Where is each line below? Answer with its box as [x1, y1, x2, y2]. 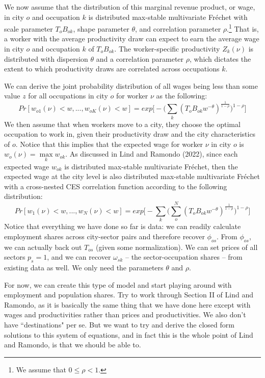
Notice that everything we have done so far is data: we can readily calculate [4, 221, 241, 232]
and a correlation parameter [96, 53, 184, 64]
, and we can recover [47, 251, 111, 262]
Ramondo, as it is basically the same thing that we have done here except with [4, 299, 251, 310]
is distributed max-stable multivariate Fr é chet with [88, 11, 248, 22]
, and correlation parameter [135, 23, 221, 34]
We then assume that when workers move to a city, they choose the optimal [4, 118, 241, 129]
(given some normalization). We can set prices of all [96, 241, 258, 252]
